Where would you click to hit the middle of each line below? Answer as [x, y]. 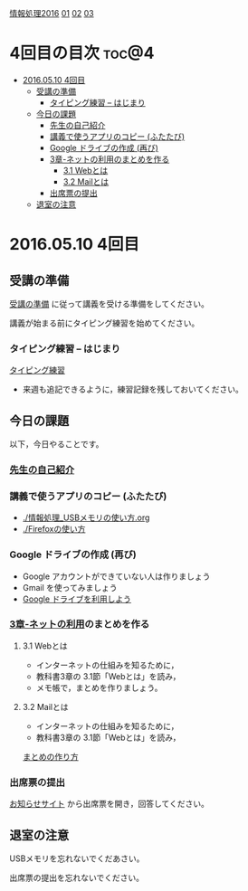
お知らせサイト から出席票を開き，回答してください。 [110, 804]
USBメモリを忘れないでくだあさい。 [77, 858]
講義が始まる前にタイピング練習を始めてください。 [105, 323]
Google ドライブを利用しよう [77, 599]
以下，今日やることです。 [57, 444]
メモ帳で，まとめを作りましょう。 [99, 687]
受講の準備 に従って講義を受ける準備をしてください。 [110, 303]
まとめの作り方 [50, 756]
